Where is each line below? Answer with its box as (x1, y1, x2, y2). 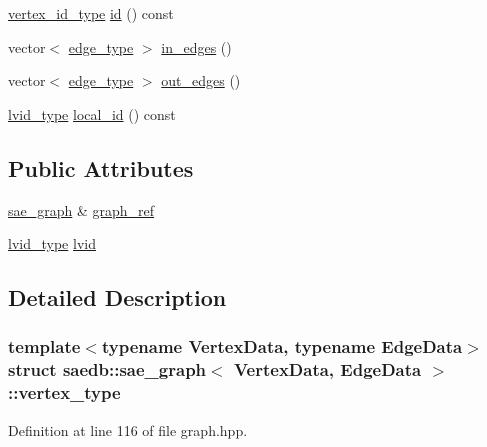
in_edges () (161, 36, 232, 57)
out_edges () (161, 70, 241, 91)
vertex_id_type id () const (8, 3, 174, 23)
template (8, 334, 81, 359)
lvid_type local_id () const (8, 103, 176, 124)
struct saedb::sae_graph (8, 357, 207, 382)
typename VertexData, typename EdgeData (101, 334, 463, 359)
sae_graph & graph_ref (8, 199, 155, 220)
